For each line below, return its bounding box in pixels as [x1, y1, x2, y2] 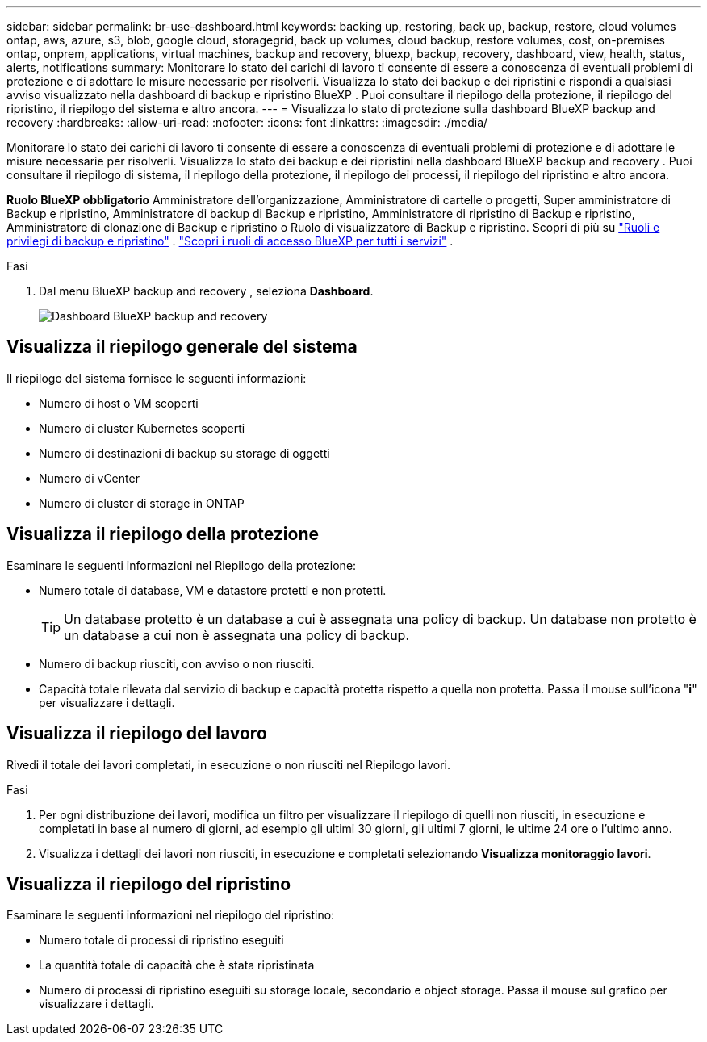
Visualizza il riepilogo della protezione [6, 524, 320, 545]
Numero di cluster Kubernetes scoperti [39, 421, 245, 435]
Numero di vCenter [39, 471, 140, 485]
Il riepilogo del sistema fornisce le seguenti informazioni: [6, 370, 307, 385]
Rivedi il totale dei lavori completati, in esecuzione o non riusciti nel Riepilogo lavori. [6, 757, 450, 772]
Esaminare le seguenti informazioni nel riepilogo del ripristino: [6, 908, 335, 923]
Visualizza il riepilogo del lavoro [6, 723, 267, 744]
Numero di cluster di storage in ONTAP [39, 496, 245, 510]
